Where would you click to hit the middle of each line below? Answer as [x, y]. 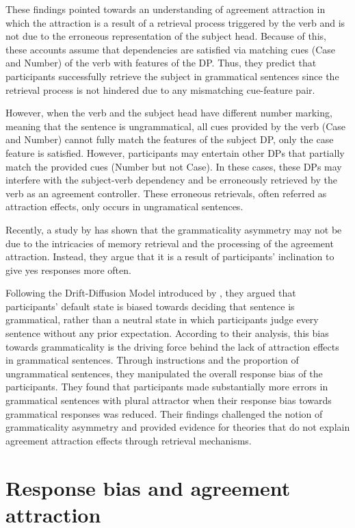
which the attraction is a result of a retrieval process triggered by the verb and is [175, 22]
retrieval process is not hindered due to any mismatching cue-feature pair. [160, 89]
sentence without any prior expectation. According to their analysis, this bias [167, 333]
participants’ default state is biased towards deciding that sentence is [150, 306]
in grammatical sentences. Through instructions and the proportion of [152, 360]
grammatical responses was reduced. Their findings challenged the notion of [164, 413]
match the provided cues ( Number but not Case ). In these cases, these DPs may [174, 166]
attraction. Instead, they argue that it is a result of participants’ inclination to [170, 256]
